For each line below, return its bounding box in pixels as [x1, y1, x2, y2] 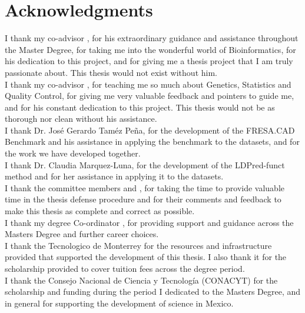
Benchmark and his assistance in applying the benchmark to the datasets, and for [5, 135, 300, 148]
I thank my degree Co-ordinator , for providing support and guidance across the [5, 216, 294, 228]
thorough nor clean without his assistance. [5, 112, 157, 125]
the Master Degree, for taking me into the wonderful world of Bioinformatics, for [5, 43, 296, 55]
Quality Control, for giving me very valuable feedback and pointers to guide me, [5, 89, 294, 102]
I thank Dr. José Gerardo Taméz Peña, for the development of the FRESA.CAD [5, 124, 295, 136]
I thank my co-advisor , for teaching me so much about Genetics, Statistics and [5, 78, 291, 90]
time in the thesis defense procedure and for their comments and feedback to [5, 193, 281, 205]
